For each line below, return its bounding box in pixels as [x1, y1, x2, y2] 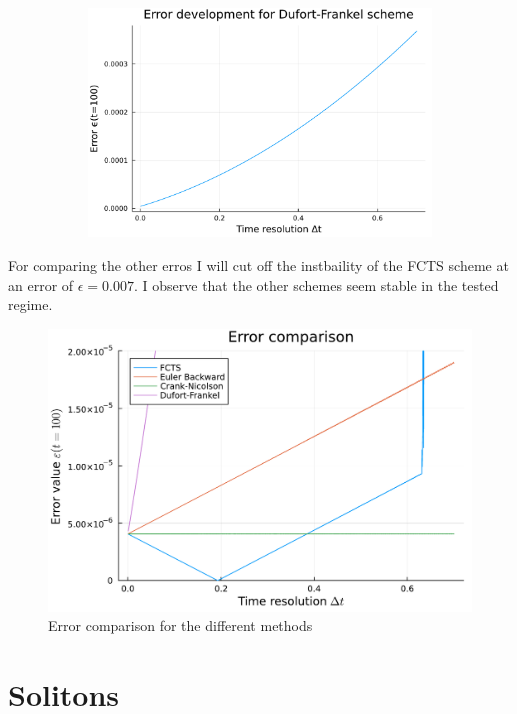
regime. [8, 294, 53, 315]
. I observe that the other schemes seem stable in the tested [133, 274, 499, 295]
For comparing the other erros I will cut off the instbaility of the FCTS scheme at [8, 255, 509, 276]
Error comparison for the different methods [48, 615, 313, 636]
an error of [8, 274, 74, 295]
